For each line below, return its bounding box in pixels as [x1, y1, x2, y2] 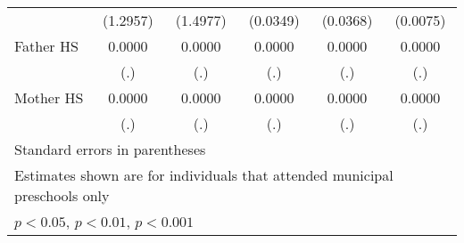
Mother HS [14, 87, 84, 108]
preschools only [14, 185, 110, 206]
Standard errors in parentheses [14, 139, 206, 159]
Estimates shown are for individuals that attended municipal [14, 165, 394, 185]
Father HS [14, 36, 79, 56]
